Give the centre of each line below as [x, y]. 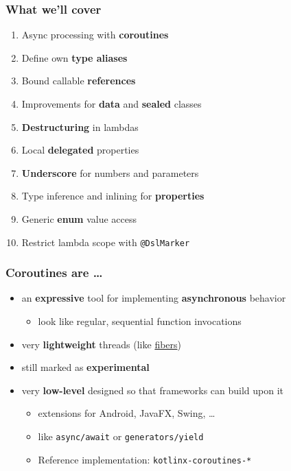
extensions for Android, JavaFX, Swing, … [127, 413]
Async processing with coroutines [95, 35]
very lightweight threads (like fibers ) [102, 344]
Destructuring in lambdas [80, 126]
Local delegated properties [80, 150]
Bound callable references [79, 81]
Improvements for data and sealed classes [112, 104]
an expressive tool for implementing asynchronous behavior [154, 298]
